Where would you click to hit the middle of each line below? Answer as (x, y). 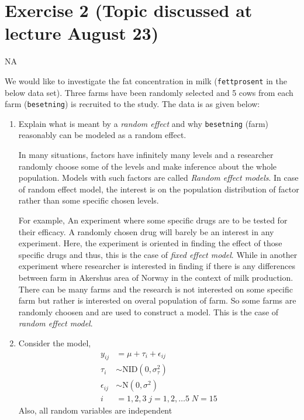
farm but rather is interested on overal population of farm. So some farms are (157, 300)
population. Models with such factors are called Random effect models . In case (158, 178)
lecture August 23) (82, 33)
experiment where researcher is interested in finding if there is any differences (157, 266)
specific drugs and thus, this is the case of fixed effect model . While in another (158, 254)
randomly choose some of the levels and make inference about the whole (148, 166)
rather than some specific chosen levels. (89, 200)
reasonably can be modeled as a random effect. (102, 135)
